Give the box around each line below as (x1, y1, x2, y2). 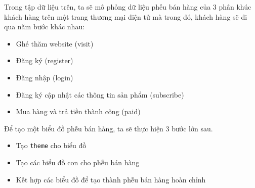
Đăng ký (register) (16, 55, 73, 66)
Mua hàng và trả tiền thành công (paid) (16, 106, 141, 117)
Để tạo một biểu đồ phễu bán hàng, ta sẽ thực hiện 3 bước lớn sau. (4, 123, 213, 133)
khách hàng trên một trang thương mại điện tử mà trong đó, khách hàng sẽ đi (4, 11, 247, 22)
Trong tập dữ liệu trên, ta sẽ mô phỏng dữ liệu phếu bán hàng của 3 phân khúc (4, 2, 251, 12)
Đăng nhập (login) (16, 72, 73, 82)
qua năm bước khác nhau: (4, 21, 85, 32)
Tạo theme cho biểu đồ (16, 140, 87, 151)
